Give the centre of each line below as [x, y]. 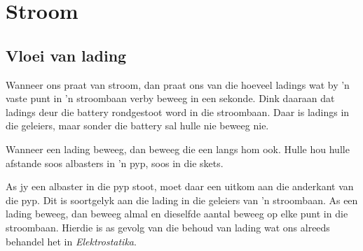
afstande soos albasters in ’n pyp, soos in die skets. [115, 163]
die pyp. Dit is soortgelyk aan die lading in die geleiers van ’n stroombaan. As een [182, 200]
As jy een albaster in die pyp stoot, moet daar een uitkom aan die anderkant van [180, 186]
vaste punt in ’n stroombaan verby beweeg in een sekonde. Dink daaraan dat [170, 98]
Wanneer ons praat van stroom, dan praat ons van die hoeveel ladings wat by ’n [178, 84]
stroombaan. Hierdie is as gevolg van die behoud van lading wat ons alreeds [168, 227]
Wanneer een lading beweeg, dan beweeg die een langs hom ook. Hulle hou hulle [178, 149]
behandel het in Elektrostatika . [71, 241]
